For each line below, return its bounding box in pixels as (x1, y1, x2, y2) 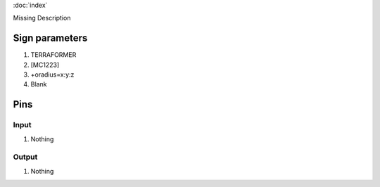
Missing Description (13, 14, 71, 22)
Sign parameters (13, 32, 88, 44)
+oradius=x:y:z (30, 70, 75, 79)
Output (13, 152, 38, 162)
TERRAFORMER (30, 51, 77, 59)
